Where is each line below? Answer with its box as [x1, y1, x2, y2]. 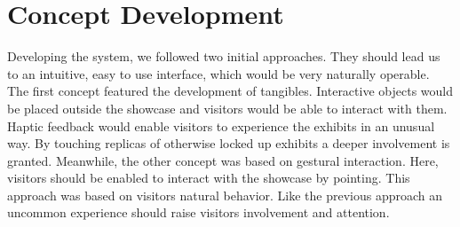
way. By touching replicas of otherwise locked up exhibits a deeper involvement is [7, 134, 450, 153]
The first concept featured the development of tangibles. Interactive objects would [7, 82, 453, 100]
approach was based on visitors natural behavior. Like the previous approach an [7, 185, 443, 204]
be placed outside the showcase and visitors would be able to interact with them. [7, 98, 448, 117]
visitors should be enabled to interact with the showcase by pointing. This [7, 168, 410, 187]
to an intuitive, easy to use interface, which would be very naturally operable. [7, 64, 430, 82]
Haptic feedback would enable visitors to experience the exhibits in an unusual [7, 116, 435, 135]
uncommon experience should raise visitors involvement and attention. [7, 203, 390, 222]
